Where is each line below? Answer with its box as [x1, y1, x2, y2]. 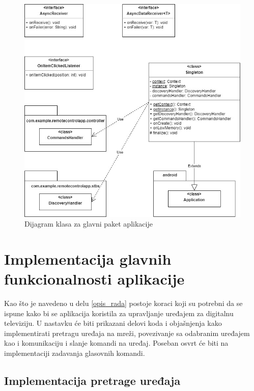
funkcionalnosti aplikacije [4, 268, 185, 289]
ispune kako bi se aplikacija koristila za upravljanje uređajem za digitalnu [4, 308, 234, 318]
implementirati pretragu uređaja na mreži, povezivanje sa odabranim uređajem [4, 327, 250, 338]
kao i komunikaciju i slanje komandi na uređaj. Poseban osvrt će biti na [4, 338, 229, 348]
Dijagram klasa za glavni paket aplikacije [24, 218, 153, 229]
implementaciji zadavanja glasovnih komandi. [4, 348, 145, 358]
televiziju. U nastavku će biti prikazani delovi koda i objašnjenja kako [4, 318, 222, 328]
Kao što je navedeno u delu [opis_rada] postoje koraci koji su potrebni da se [4, 298, 243, 309]
